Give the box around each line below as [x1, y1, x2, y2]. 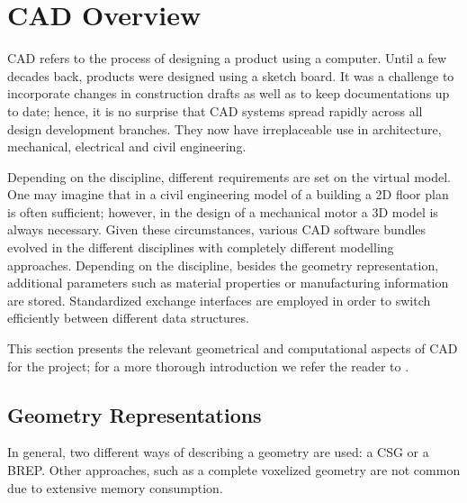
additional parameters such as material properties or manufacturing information [7, 273, 449, 292]
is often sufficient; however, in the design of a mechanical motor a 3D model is [7, 202, 438, 221]
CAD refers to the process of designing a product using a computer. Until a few [7, 49, 447, 68]
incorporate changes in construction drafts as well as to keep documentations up [7, 84, 450, 103]
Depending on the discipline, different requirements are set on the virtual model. [7, 167, 451, 186]
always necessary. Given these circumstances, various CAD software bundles [7, 220, 427, 239]
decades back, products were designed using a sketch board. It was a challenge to [7, 66, 454, 85]
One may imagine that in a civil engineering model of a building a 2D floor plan [7, 185, 449, 204]
